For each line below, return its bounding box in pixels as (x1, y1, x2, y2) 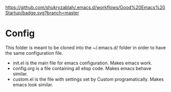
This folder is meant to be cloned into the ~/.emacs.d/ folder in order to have (5, 44, 166, 51)
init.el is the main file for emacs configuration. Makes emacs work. (12, 60, 153, 66)
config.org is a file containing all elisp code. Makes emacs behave (12, 65, 152, 71)
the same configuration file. (5, 50, 63, 56)
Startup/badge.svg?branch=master (5, 10, 80, 16)
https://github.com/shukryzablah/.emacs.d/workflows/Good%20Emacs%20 (5, 5, 165, 10)
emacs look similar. (12, 81, 54, 87)
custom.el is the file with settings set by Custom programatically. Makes (12, 76, 164, 82)
